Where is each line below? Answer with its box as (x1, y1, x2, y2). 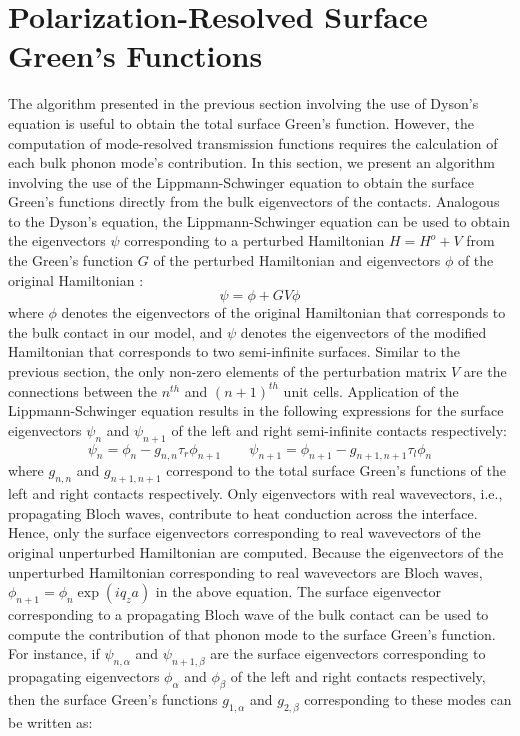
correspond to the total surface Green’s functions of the (166, 460, 506, 481)
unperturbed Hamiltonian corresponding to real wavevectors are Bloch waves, (8, 561, 483, 582)
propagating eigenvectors (8, 665, 160, 686)
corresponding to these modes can (304, 688, 512, 709)
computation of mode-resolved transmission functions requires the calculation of (8, 132, 498, 153)
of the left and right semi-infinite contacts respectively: (171, 419, 507, 440)
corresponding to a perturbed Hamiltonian (124, 230, 385, 251)
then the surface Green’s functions (8, 688, 218, 709)
